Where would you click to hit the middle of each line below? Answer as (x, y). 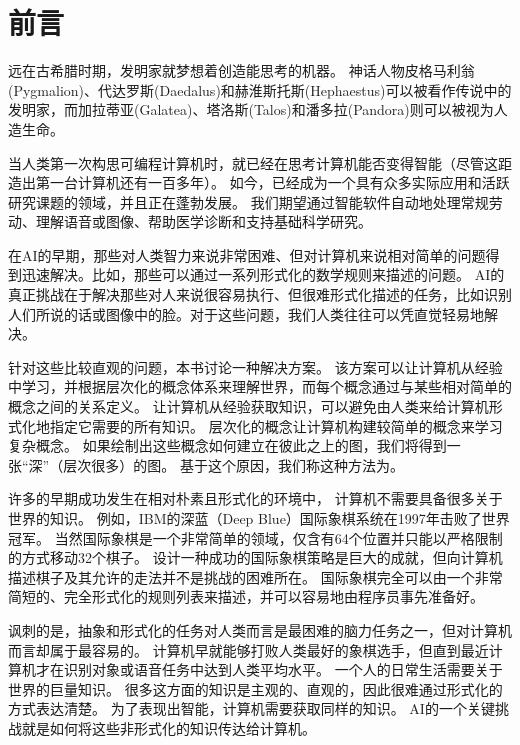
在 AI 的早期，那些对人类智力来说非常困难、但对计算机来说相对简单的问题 (247, 254)
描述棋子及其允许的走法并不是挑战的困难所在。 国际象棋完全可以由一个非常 (255, 576)
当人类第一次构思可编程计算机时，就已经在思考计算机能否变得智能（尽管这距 (260, 162)
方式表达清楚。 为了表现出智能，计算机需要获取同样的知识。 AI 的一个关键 (251, 708)
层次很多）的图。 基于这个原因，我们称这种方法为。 (233, 464)
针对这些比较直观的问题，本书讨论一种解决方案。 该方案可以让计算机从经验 (255, 366)
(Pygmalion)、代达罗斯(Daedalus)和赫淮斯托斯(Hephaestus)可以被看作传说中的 (260, 89)
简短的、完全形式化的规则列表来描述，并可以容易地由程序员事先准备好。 (246, 596)
